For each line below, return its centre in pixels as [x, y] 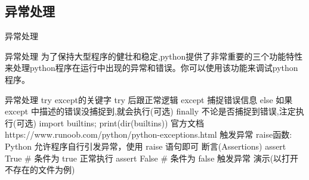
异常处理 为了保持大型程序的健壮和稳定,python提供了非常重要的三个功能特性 [154, 56]
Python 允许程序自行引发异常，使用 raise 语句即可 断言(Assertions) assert [146, 146]
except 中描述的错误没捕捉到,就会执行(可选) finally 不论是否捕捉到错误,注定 [150, 111]
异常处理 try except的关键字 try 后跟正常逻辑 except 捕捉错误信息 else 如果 [149, 99]
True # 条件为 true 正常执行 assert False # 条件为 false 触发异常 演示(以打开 [152, 158]
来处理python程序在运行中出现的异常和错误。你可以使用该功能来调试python [152, 68]
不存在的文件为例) [40, 170]
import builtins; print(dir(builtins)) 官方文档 [122, 122]
